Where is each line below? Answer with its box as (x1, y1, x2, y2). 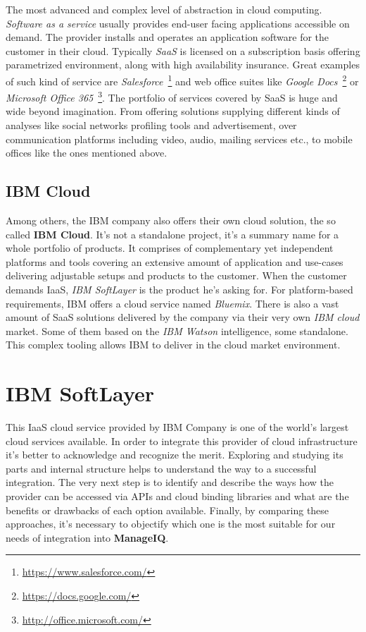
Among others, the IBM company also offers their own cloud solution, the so (6, 213, 336, 228)
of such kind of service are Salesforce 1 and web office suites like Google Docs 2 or (6, 71, 359, 88)
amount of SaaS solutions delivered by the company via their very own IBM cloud (6, 310, 360, 324)
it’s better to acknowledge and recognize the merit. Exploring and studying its (6, 447, 343, 462)
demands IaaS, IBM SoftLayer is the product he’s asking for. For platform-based (6, 282, 353, 297)
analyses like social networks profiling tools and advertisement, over (6, 118, 297, 133)
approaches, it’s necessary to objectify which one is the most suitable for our (6, 516, 336, 531)
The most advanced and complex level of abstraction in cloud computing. (6, 2, 322, 16)
